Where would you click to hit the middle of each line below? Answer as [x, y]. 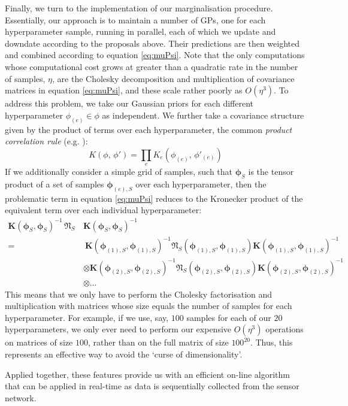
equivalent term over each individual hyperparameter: [103, 210]
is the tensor [271, 172]
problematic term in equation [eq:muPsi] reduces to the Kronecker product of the [154, 198]
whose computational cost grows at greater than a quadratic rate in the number [152, 66]
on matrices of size [39, 342]
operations [285, 329]
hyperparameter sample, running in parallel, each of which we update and [140, 31]
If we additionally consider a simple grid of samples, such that [119, 172]
